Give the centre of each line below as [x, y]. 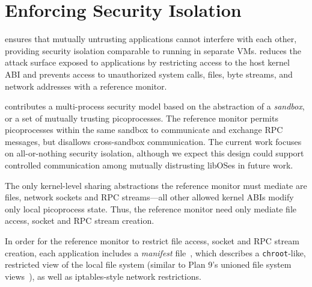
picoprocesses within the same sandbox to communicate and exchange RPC [144, 130]
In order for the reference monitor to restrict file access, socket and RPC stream [152, 241]
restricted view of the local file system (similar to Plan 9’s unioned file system [148, 264]
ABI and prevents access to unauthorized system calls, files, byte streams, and [149, 74]
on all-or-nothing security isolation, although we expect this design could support [154, 153]
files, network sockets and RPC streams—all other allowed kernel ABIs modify [149, 197]
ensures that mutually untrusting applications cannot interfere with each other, [151, 39]
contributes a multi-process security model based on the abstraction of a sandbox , [155, 106]
